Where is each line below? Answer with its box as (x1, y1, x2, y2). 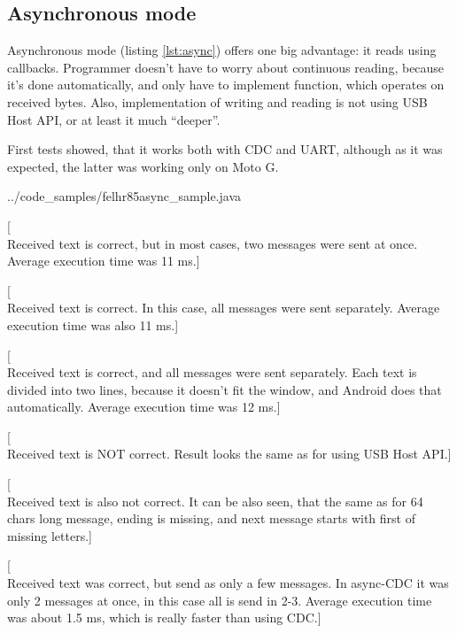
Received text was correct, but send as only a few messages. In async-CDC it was (7, 574, 449, 592)
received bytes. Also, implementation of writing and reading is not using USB (7, 92, 428, 111)
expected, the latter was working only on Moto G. (7, 157, 279, 175)
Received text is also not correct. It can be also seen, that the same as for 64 (7, 491, 423, 510)
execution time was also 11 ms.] (7, 315, 179, 334)
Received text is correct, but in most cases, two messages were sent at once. (7, 234, 418, 252)
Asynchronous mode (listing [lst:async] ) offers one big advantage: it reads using (7, 41, 437, 59)
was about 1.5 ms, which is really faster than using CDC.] (7, 608, 321, 627)
